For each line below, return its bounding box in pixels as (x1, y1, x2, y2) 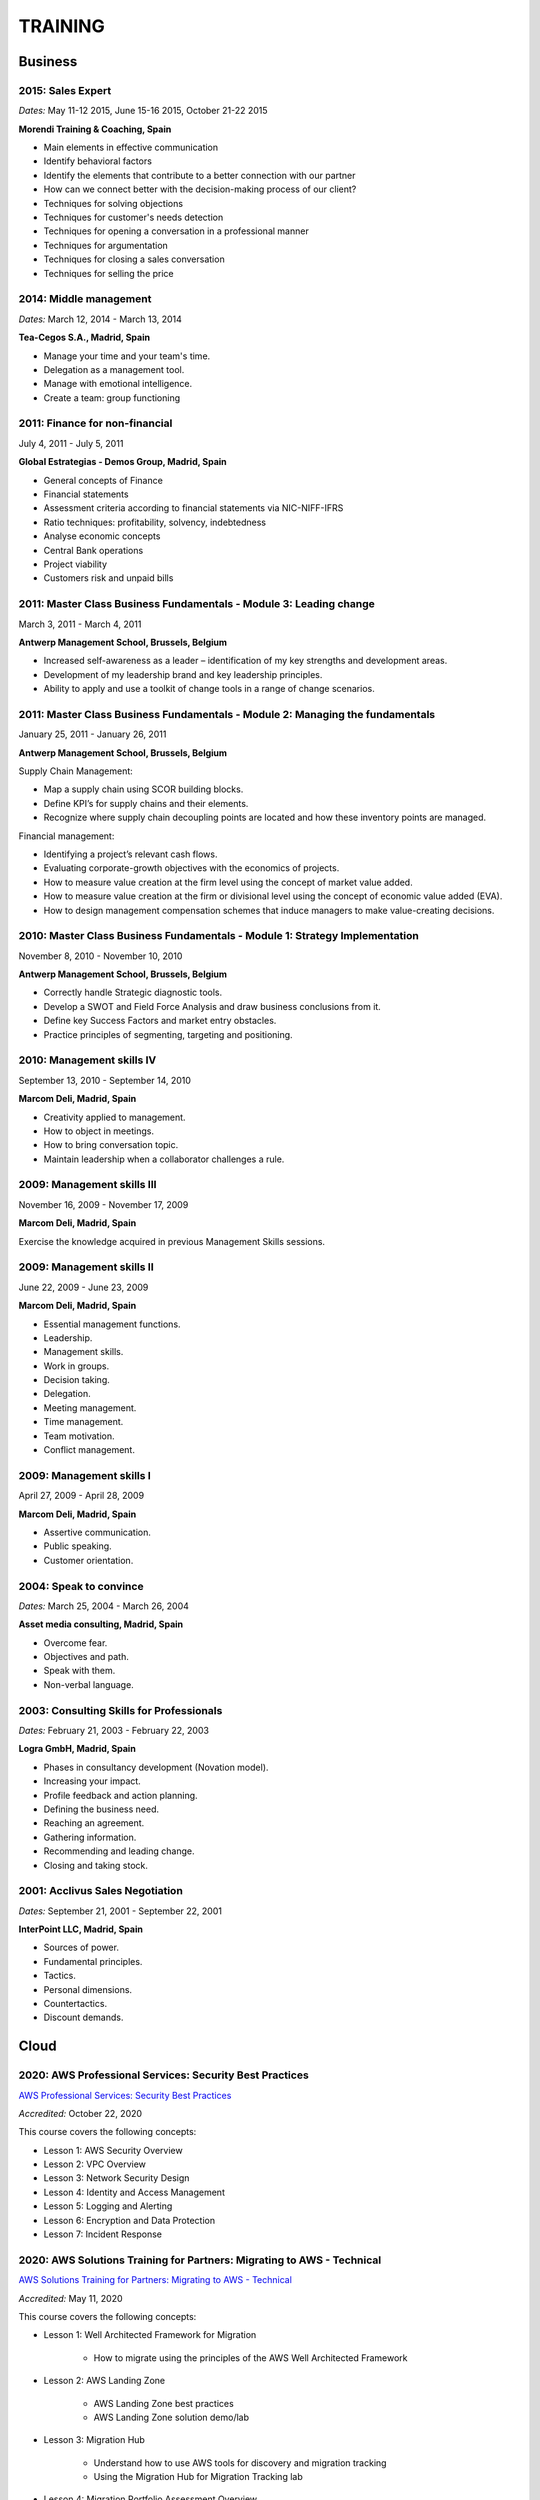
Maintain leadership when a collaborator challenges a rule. (43, 1153, 285, 1165)
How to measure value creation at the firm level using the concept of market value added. (43, 876, 414, 888)
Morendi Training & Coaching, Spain (18, 123, 172, 135)
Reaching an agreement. (43, 1817, 145, 1829)
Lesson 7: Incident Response (43, 2228, 162, 2240)
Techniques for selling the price (43, 267, 174, 279)
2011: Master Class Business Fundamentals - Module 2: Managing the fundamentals (18, 707, 436, 721)
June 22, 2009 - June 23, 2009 (18, 1281, 149, 1293)
